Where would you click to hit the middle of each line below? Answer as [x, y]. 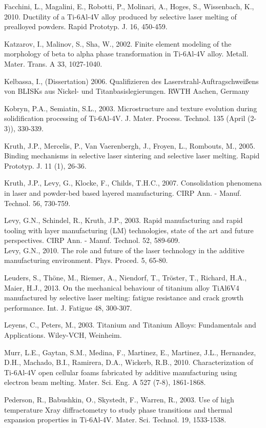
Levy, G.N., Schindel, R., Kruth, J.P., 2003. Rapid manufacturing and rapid [124, 220]
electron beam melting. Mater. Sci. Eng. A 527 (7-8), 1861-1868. [105, 382]
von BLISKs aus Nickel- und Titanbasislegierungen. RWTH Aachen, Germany [127, 91]
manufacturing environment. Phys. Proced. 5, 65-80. [86, 260]
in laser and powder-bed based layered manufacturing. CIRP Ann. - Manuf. [123, 192]
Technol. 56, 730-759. [37, 203]
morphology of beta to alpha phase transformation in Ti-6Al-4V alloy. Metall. [126, 54]
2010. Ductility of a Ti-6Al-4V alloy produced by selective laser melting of [120, 16]
